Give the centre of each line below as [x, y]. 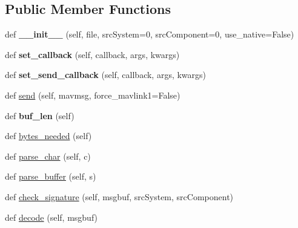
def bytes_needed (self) [48, 136]
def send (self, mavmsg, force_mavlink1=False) [93, 95]
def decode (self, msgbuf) [51, 217]
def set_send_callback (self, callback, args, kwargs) [106, 75]
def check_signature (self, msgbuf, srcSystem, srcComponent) [119, 196]
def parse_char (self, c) [48, 156]
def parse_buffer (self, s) [51, 176]
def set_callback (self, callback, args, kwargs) [92, 54]
